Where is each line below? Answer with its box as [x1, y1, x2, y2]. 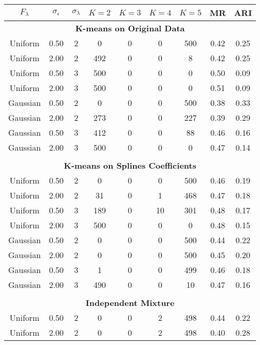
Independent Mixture [85, 297, 175, 308]
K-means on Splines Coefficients [64, 159, 196, 171]
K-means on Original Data [75, 22, 185, 34]
